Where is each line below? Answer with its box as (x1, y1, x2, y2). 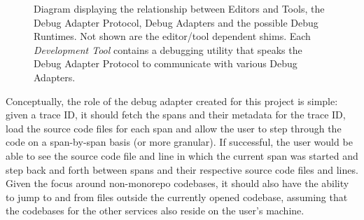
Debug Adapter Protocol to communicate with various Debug (34, 56, 297, 71)
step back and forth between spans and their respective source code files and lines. (6, 162, 358, 177)
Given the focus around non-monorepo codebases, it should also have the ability (6, 176, 349, 191)
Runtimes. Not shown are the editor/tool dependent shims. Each (34, 29, 311, 43)
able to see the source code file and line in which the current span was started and (6, 148, 358, 163)
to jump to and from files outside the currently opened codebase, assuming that (6, 189, 348, 204)
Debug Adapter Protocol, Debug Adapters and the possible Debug (34, 15, 318, 29)
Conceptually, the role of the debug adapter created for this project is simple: (6, 93, 338, 108)
